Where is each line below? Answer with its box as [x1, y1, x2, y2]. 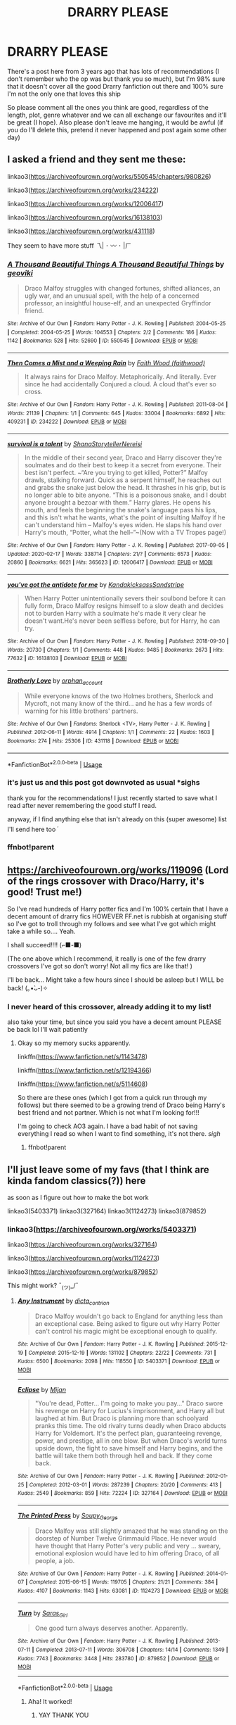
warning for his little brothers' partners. [24, 707, 138, 715]
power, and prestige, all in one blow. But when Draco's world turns [34, 1436, 227, 1445]
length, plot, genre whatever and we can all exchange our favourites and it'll [7, 110, 227, 119]
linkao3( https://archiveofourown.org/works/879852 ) [7, 1268, 159, 1276]
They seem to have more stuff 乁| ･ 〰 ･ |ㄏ [7, 241, 132, 250]
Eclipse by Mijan [17, 1385, 67, 1394]
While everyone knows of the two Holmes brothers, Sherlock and [24, 691, 214, 700]
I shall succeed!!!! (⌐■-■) [7, 940, 82, 949]
